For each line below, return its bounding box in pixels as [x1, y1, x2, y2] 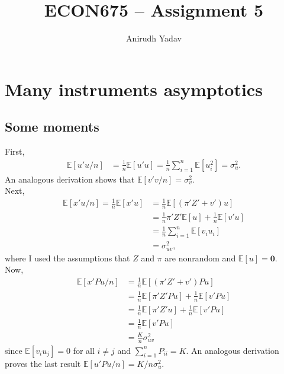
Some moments [5, 117, 99, 136]
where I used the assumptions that [5, 251, 130, 264]
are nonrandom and [164, 251, 236, 264]
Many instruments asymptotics [5, 76, 263, 101]
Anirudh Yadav [126, 32, 182, 44]
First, [5, 145, 25, 158]
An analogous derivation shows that [5, 172, 135, 185]
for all [73, 344, 95, 356]
